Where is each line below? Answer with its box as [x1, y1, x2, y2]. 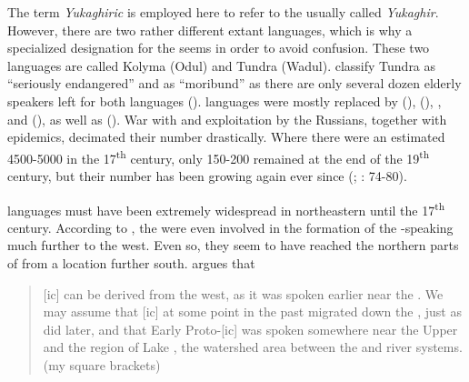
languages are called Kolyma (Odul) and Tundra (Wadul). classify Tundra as [7, 55, 436, 75]
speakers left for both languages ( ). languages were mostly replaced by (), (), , [7, 91, 442, 110]
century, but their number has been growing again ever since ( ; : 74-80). [7, 166, 407, 185]
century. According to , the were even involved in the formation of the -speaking [7, 217, 454, 236]
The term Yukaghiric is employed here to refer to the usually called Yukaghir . [7, 3, 439, 21]
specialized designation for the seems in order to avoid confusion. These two [7, 38, 430, 57]
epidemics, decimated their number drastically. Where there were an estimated [7, 127, 445, 146]
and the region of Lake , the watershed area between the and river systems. [43, 337, 463, 357]
